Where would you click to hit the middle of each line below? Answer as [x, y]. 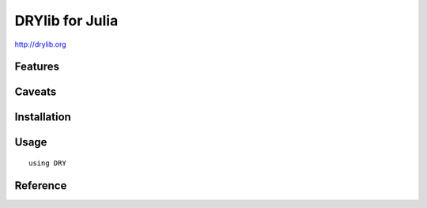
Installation [43, 117]
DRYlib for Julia [66, 21]
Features [37, 67]
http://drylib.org [40, 44]
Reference [41, 185]
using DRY [47, 163]
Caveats [36, 92]
